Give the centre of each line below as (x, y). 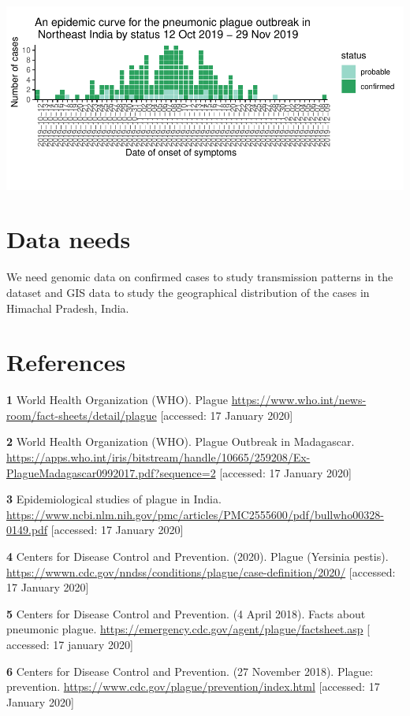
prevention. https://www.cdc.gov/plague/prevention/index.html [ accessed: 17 (193, 686)
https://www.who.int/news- (299, 400)
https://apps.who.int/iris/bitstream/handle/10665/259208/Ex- (158, 457)
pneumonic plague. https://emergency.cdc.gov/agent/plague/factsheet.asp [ (188, 629)
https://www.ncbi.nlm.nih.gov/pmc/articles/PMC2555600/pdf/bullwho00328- (195, 514)
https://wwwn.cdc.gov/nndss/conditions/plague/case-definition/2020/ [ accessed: (201, 571)
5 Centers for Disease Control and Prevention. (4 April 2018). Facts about (186, 613)
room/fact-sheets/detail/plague (82, 415)
